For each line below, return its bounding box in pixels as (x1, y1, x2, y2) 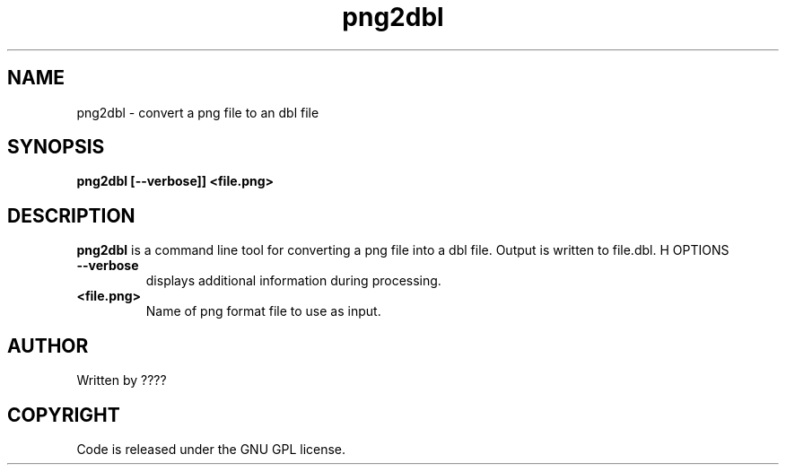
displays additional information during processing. (145, 273, 441, 289)
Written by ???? (76, 372, 167, 389)
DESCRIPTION (7, 204, 135, 227)
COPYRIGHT (7, 403, 120, 426)
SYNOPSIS (7, 135, 105, 159)
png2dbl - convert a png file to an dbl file (76, 104, 319, 120)
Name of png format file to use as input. (145, 303, 381, 319)
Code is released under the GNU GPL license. (76, 441, 346, 457)
